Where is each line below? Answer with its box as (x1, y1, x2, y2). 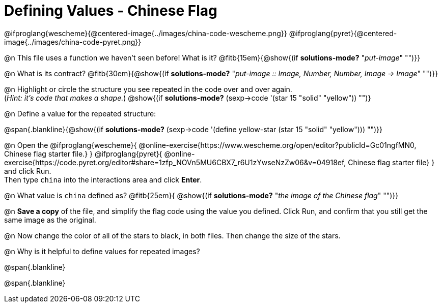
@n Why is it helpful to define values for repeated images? (4, 247, 200, 256)
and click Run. (4, 166, 51, 175)
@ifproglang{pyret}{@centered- (289, 28, 397, 38)
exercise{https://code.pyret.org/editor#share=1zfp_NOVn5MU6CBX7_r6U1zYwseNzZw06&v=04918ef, (4, 158, 346, 167)
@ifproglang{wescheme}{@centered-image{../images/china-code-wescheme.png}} (4, 28, 287, 38)
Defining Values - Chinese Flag (4, 2, 217, 19)
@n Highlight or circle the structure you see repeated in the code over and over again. (4, 84, 292, 94)
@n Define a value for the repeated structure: (4, 109, 156, 118)
